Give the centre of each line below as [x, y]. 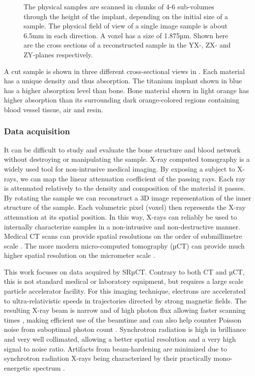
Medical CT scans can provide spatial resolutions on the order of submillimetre [123, 236]
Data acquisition [37, 131]
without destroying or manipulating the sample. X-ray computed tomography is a [127, 159]
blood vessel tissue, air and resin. [54, 109]
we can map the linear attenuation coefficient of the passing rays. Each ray [133, 178]
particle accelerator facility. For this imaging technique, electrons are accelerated [125, 291]
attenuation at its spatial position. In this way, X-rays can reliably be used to [121, 216]
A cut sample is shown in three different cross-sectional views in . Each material [125, 71]
